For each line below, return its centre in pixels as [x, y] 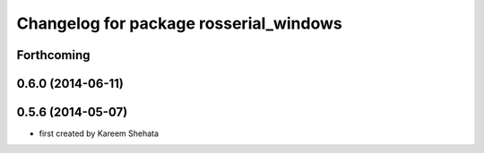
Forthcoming [53, 55]
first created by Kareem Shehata [99, 133]
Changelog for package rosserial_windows [179, 23]
